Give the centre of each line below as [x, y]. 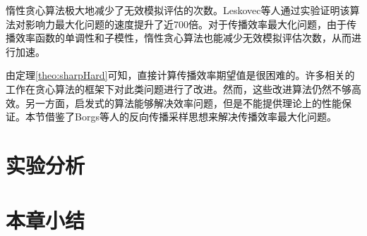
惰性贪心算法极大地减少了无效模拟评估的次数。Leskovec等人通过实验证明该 [178, 10]
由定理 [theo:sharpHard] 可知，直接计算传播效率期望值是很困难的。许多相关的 [180, 75]
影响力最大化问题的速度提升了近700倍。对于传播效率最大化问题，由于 [186, 24]
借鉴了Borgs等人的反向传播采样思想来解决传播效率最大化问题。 [191, 117]
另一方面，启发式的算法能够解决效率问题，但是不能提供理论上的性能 [183, 103]
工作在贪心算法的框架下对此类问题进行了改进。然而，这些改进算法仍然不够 [179, 88]
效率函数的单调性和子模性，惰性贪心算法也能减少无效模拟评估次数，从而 [183, 38]
